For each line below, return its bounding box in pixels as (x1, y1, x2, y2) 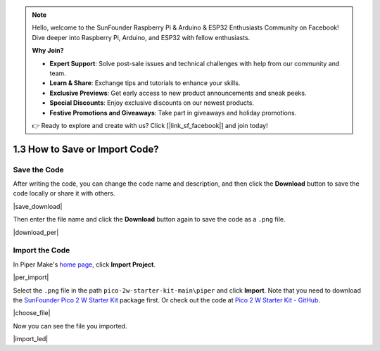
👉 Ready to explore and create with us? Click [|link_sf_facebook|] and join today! (32, 121, 268, 129)
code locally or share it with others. (13, 189, 115, 198)
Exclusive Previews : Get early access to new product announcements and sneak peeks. (49, 89, 307, 97)
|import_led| (13, 335, 49, 343)
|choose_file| (13, 309, 51, 317)
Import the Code (13, 245, 70, 255)
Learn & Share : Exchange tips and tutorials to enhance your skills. (49, 79, 241, 87)
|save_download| (13, 202, 63, 210)
